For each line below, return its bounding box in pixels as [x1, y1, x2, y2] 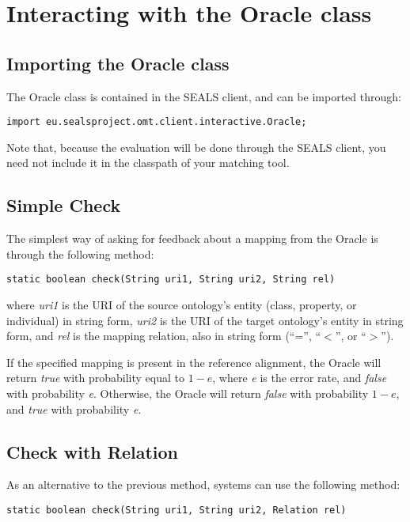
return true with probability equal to [6, 369, 184, 386]
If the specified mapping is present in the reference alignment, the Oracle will [6, 354, 382, 370]
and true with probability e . [6, 400, 142, 417]
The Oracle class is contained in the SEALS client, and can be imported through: [6, 88, 401, 104]
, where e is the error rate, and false [212, 369, 387, 386]
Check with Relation [6, 439, 178, 463]
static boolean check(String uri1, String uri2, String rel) [6, 274, 336, 286]
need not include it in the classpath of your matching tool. [6, 154, 290, 171]
